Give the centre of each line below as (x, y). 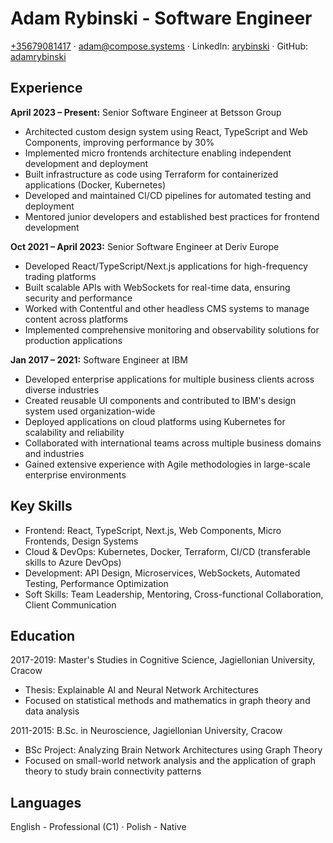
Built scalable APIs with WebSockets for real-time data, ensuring (157, 287)
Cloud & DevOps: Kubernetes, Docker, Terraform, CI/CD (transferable (167, 551)
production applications (73, 340)
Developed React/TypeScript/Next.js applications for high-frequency (166, 266)
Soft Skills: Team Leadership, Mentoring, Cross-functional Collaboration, (174, 594)
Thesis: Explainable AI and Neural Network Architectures (141, 690)
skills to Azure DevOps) (73, 562)
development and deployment (86, 163)
